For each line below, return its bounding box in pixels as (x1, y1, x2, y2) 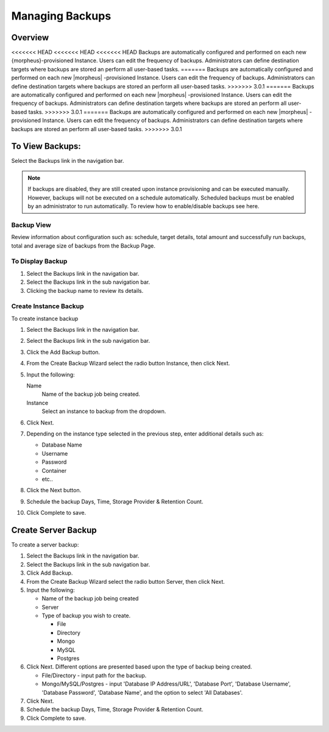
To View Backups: (11, 141, 82, 152)
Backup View (11, 220, 51, 229)
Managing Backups (11, 9, 111, 23)
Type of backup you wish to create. (41, 612, 131, 619)
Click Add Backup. (26, 569, 73, 576)
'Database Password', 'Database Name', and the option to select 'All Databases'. (41, 689, 243, 696)
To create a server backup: (11, 540, 79, 548)
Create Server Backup (11, 525, 97, 535)
